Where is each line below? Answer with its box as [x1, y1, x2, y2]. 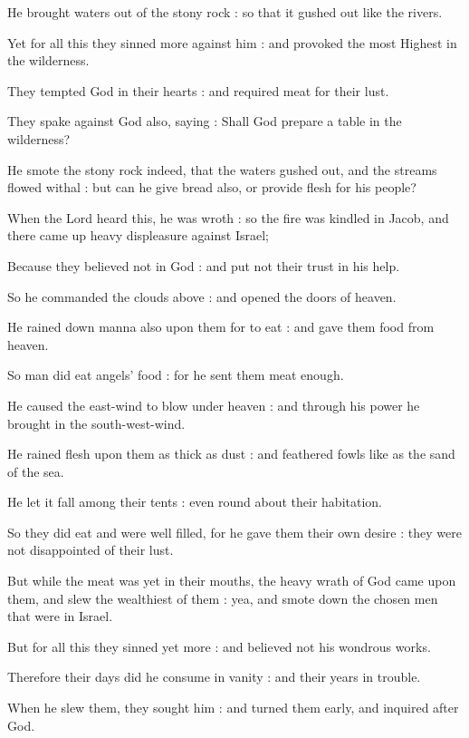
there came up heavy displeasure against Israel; [7, 226, 269, 245]
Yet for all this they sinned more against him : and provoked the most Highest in [7, 33, 457, 52]
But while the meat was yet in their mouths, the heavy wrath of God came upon [7, 571, 456, 590]
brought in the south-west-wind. [7, 413, 186, 432]
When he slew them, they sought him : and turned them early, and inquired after [7, 698, 459, 717]
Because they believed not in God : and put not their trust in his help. [7, 256, 400, 275]
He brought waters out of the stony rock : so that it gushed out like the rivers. [7, 3, 443, 21]
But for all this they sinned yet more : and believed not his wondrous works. [7, 636, 431, 655]
